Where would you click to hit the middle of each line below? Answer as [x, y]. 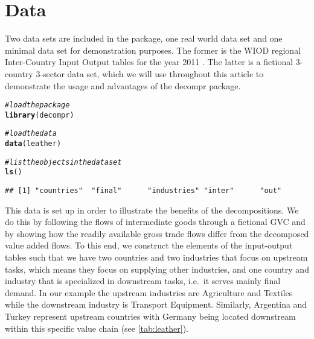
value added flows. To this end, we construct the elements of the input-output [149, 245]
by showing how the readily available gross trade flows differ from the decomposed [157, 233]
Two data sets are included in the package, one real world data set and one [144, 38]
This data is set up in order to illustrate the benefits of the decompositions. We [152, 210]
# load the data [31, 134]
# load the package [37, 105]
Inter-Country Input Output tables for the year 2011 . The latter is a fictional [149, 62]
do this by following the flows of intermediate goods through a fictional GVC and [155, 222]
